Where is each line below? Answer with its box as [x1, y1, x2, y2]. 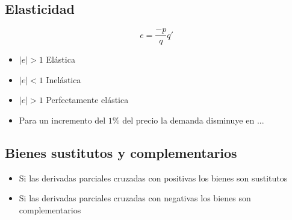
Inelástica [46, 73, 81, 86]
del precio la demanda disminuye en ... [122, 114, 264, 127]
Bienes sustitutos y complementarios [5, 143, 237, 162]
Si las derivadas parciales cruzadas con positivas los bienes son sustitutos [19, 171, 288, 184]
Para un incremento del [19, 114, 106, 127]
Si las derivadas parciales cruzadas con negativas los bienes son [19, 192, 251, 204]
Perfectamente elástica [46, 93, 129, 106]
